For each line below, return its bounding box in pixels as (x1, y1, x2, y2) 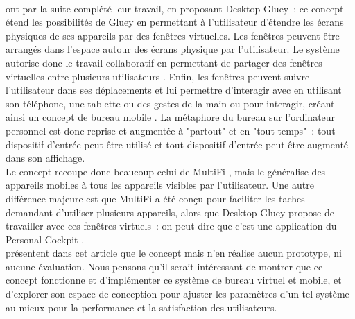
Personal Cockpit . (6, 232, 85, 246)
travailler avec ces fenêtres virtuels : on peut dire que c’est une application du (6, 218, 337, 233)
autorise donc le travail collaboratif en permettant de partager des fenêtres (6, 55, 322, 69)
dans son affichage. (6, 150, 85, 165)
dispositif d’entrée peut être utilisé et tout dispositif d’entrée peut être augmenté (6, 137, 349, 151)
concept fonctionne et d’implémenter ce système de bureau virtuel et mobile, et (6, 273, 342, 287)
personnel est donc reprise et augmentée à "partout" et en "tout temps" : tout (6, 123, 336, 137)
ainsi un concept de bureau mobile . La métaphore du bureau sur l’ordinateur (6, 110, 336, 124)
